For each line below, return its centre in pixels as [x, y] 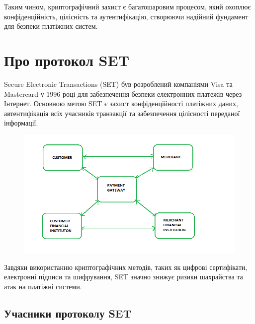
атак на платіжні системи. [43, 286]
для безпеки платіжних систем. [51, 26]
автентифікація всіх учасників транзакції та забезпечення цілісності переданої [122, 113]
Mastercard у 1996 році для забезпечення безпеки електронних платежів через [123, 94]
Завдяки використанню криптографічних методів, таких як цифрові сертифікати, [126, 267]
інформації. [21, 123]
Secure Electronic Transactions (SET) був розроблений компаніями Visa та [118, 84]
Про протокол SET [67, 60]
